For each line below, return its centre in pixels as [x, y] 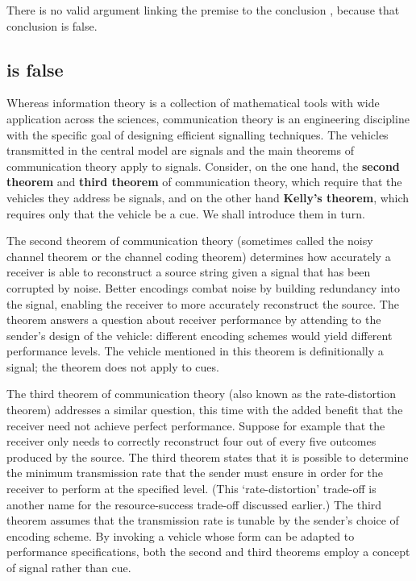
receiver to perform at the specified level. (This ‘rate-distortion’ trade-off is [191, 489]
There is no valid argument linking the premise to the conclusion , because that [203, 10]
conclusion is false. [52, 25]
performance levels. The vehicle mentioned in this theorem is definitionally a [195, 351]
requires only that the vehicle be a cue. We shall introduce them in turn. [186, 213]
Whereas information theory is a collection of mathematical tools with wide [193, 103]
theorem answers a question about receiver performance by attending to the [194, 320]
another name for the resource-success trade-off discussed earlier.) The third [194, 504]
